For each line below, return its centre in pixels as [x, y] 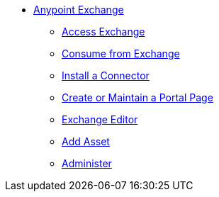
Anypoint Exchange [79, 10]
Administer [87, 163]
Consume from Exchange [121, 54]
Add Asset [86, 141]
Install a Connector [106, 75]
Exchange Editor [100, 119]
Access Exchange [103, 32]
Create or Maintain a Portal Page [137, 97]
